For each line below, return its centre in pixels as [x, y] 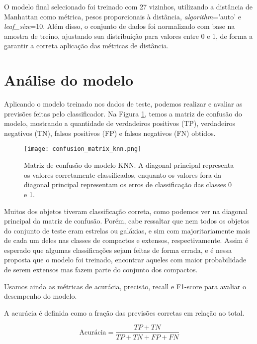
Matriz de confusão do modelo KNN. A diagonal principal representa [129, 165]
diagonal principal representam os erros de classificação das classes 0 [128, 184]
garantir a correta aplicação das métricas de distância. [86, 46]
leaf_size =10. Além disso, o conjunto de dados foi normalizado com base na [120, 26]
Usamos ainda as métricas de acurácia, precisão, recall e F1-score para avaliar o [125, 286]
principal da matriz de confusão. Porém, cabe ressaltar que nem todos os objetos [127, 221]
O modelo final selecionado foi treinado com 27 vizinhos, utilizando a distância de [128, 6]
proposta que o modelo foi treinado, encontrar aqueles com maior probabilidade [125, 260]
